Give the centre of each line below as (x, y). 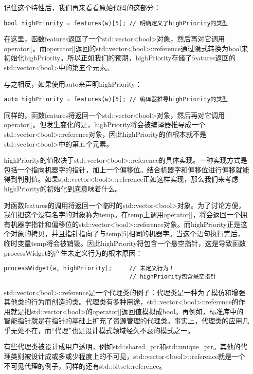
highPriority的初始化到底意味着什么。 (63, 189)
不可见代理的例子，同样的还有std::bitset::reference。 (85, 365)
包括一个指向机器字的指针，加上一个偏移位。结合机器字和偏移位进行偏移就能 (126, 169)
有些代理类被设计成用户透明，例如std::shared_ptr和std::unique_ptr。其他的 (122, 346)
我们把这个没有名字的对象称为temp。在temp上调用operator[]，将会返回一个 (122, 215)
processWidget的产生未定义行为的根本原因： (73, 252)
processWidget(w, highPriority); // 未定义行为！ (89, 269)
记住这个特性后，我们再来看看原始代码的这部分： (82, 7)
